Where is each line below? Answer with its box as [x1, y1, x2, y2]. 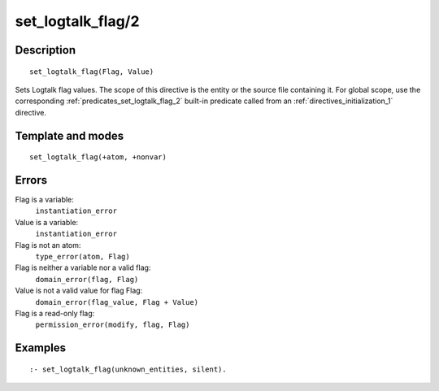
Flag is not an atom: [15, 240, 81, 250]
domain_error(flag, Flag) [35, 275, 139, 284]
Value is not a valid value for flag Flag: [15, 285, 143, 296]
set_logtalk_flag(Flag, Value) [29, 67, 154, 76]
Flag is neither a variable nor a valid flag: [15, 263, 151, 272]
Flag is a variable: [15, 195, 75, 205]
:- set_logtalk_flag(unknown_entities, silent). [29, 364, 227, 374]
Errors [15, 173, 48, 187]
